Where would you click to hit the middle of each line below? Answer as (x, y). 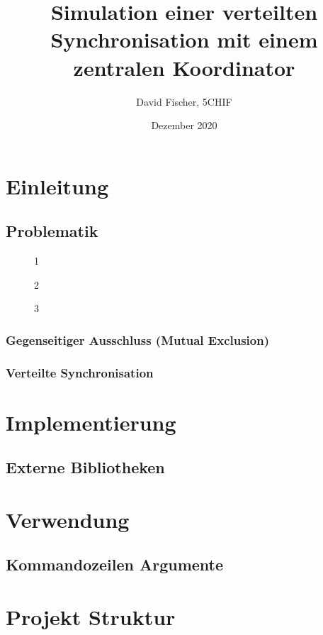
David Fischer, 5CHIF (184, 101)
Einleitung (57, 186)
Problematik (52, 231)
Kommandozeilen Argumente (115, 564)
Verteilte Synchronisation (80, 372)
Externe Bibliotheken (85, 467)
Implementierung (91, 422)
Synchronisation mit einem (184, 39)
